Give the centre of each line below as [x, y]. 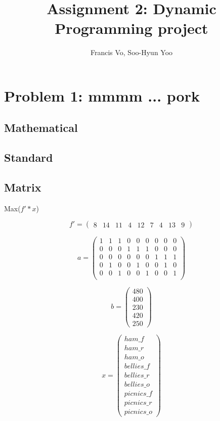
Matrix [23, 187]
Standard [29, 157]
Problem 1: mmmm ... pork [102, 95]
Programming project [131, 28]
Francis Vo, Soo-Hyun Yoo [131, 52]
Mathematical [41, 128]
